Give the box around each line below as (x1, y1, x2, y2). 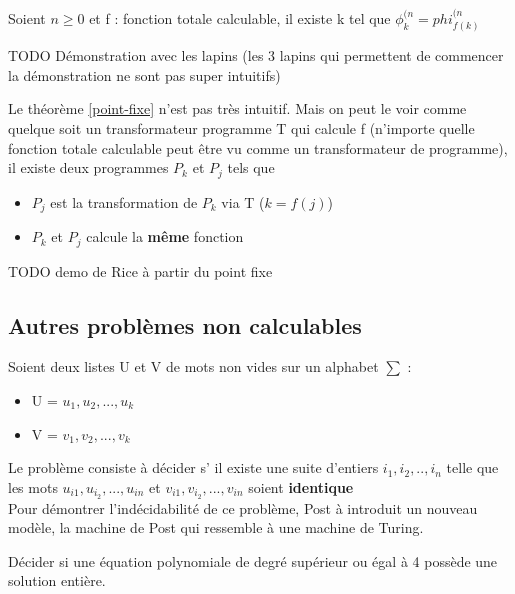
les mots (8, 476, 58, 497)
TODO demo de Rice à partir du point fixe (8, 260, 273, 281)
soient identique (248, 476, 354, 497)
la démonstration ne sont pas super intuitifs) (8, 64, 281, 85)
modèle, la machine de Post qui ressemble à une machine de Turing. (8, 517, 424, 538)
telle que (446, 457, 499, 478)
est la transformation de (50, 191, 198, 212)
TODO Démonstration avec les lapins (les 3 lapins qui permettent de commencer (8, 45, 504, 66)
